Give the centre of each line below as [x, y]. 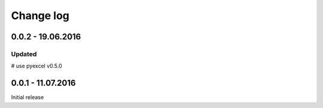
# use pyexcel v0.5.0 [36, 66]
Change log [40, 16]
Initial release [28, 97]
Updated [24, 54]
